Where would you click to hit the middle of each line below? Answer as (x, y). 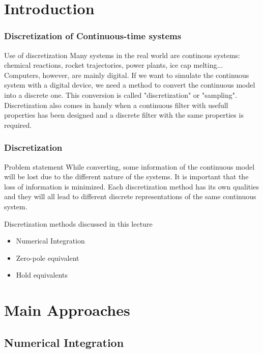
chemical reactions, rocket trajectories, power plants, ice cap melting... (114, 65)
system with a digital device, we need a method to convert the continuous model (130, 85)
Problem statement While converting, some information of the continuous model (129, 166)
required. (18, 125)
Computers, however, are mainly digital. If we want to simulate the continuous (127, 75)
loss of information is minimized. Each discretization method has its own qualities (131, 186)
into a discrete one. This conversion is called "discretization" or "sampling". (121, 94)
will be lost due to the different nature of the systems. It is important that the (126, 176)
